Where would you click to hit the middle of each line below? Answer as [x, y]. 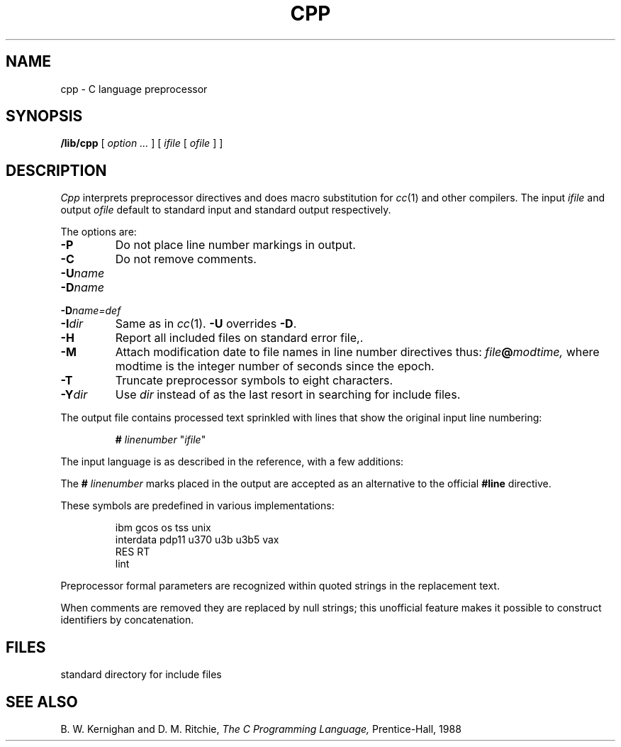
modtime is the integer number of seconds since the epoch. [275, 366]
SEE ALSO [42, 702]
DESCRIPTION [56, 170]
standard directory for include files [141, 675]
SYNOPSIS [44, 116]
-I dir [72, 324]
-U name [83, 273]
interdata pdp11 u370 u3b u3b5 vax [197, 540]
